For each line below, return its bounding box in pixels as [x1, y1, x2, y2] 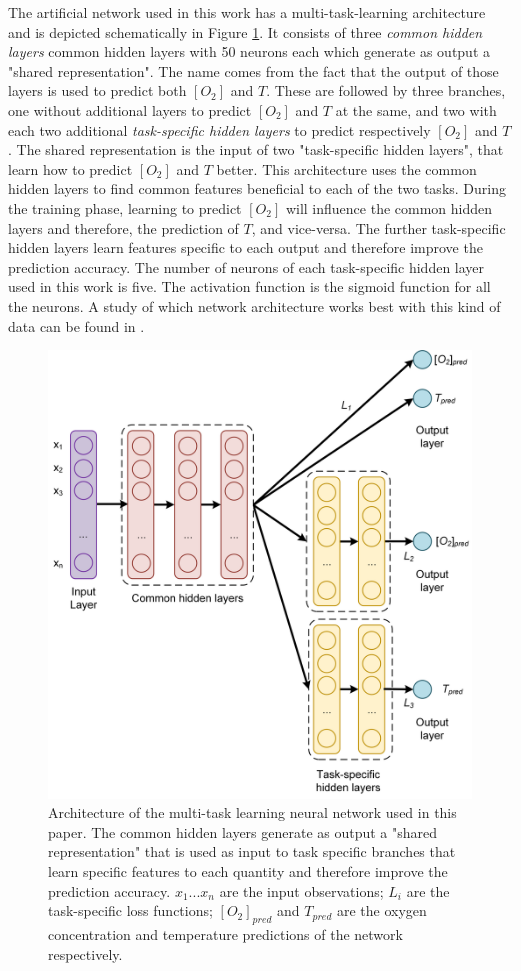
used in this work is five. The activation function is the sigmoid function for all [8, 276, 491, 297]
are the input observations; [219, 880, 384, 901]
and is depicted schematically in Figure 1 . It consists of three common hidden [8, 21, 483, 42]
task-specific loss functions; [48, 900, 213, 921]
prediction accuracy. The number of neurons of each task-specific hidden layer [8, 256, 485, 277]
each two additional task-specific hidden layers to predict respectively [8, 119, 431, 140]
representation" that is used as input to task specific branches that [48, 841, 456, 862]
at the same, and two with [335, 99, 497, 120]
